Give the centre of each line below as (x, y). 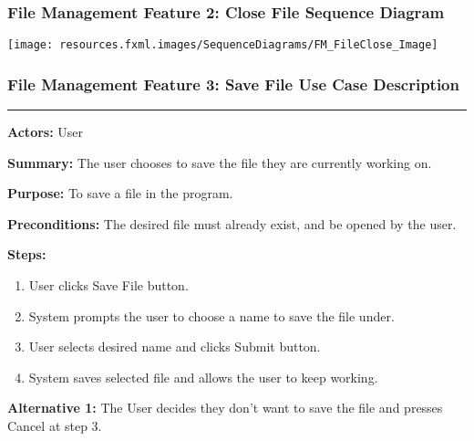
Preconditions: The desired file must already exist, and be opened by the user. (232, 223)
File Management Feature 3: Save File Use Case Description (233, 84)
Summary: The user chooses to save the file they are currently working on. (220, 162)
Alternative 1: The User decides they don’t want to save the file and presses (225, 408)
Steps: (27, 254)
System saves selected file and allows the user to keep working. (203, 377)
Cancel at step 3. (55, 426)
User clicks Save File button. (108, 285)
